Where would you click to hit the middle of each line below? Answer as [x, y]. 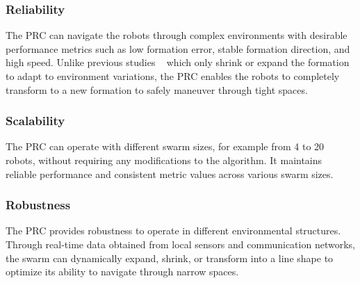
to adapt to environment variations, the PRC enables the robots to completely [173, 76]
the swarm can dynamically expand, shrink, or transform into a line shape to [170, 258]
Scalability [35, 121]
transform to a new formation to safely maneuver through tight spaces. [157, 89]
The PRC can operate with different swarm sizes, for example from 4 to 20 [165, 146]
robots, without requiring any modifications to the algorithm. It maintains [164, 160]
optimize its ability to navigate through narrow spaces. [122, 272]
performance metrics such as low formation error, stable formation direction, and [178, 48]
